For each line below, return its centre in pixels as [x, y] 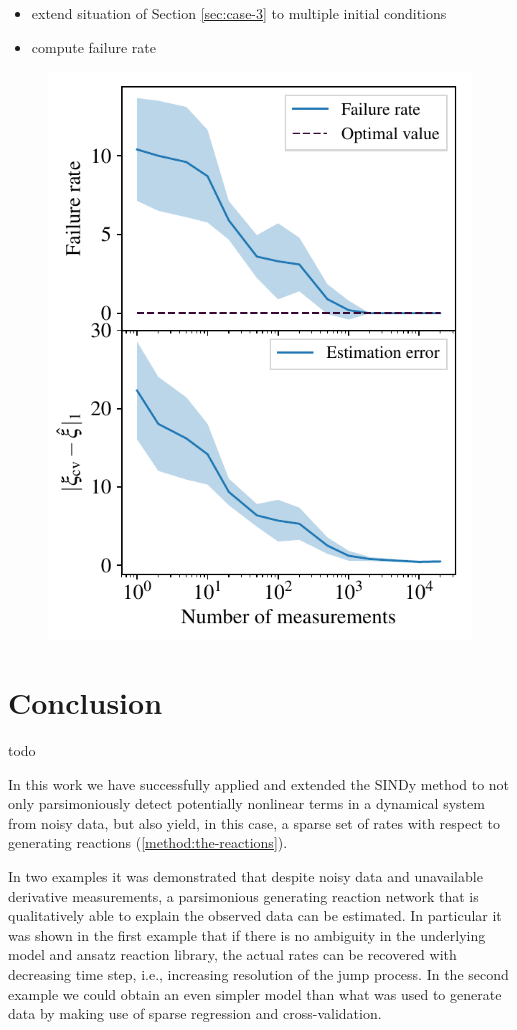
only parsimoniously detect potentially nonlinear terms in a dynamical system [246, 803]
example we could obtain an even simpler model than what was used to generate [255, 993]
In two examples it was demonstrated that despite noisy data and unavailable [245, 876]
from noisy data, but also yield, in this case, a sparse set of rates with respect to [254, 822]
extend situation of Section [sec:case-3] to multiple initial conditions [239, 13]
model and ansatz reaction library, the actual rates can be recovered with [232, 954]
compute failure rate [93, 46]
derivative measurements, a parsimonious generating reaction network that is [243, 895]
